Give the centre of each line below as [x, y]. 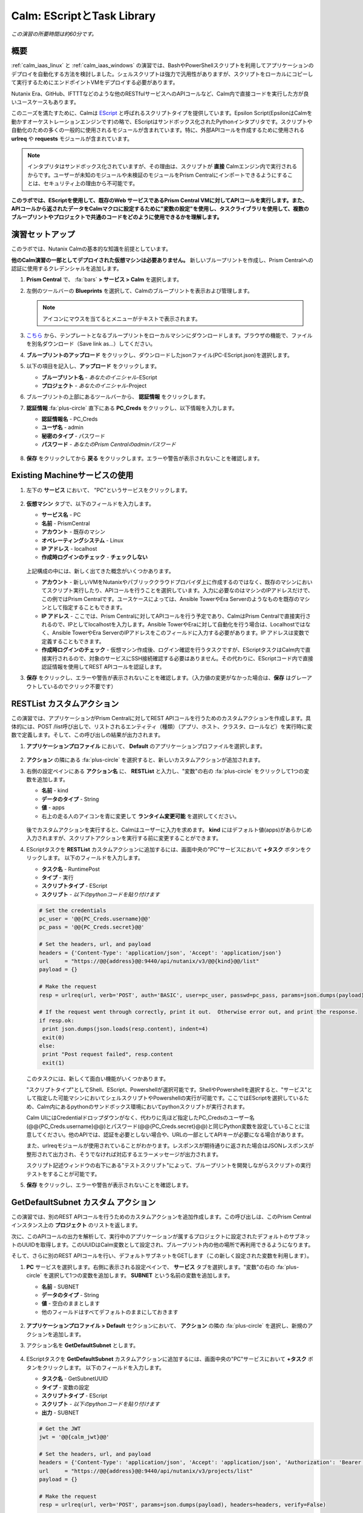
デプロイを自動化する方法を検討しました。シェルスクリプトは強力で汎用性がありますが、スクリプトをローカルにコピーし [162, 74]
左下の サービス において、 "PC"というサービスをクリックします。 [108, 490]
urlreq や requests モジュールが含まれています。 [72, 139]
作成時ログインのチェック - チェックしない [95, 557]
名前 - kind [55, 790]
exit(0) [54, 1037]
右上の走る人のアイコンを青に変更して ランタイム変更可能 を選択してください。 [141, 816]
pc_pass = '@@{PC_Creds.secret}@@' [92, 927]
